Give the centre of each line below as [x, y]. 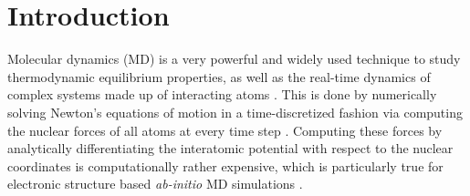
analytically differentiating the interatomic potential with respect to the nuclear [230, 148]
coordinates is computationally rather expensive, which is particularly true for [225, 165]
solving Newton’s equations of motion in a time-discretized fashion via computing [235, 112]
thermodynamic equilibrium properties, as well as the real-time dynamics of [219, 76]
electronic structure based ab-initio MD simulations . [155, 184]
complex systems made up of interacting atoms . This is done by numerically [222, 94]
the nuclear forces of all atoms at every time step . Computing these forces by [225, 130]
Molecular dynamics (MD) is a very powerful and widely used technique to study [234, 59]
